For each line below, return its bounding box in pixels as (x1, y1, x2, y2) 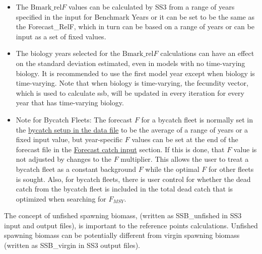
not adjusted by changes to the (16, 154, 111, 164)
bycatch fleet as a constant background (16, 163, 136, 174)
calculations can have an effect (160, 48, 254, 58)
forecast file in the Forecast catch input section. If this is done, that (16, 144, 225, 154)
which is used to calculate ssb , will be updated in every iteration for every (16, 87, 244, 98)
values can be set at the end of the (132, 134, 238, 145)
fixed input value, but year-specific (16, 134, 123, 145)
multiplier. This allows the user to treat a (120, 154, 249, 164)
